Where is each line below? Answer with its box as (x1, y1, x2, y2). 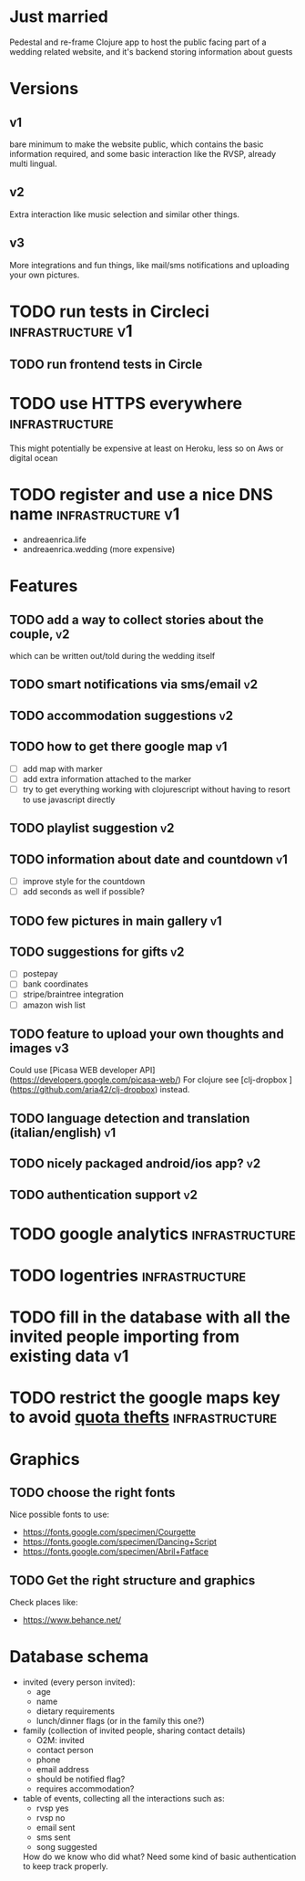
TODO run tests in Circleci (9, 301, 209, 321)
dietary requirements (36, 1706, 116, 1717)
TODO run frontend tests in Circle (9, 357, 203, 372)
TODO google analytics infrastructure (9, 1223, 296, 1244)
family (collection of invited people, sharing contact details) (22, 1725, 246, 1736)
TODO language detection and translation (9, 1111, 250, 1126)
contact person (36, 1745, 94, 1756)
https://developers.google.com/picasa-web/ (12, 1074, 178, 1085)
